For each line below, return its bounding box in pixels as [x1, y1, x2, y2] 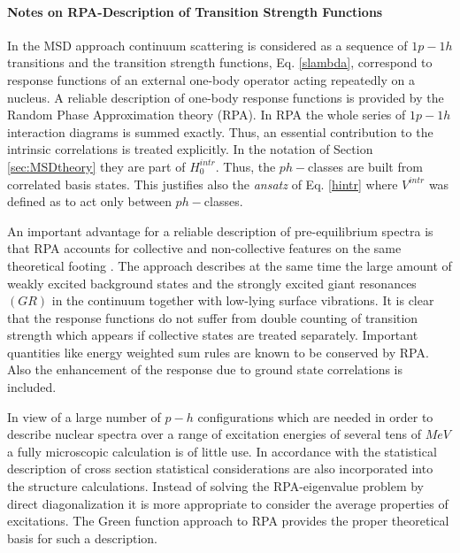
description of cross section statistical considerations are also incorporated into [7, 459, 433, 478]
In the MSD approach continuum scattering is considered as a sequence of [7, 35, 408, 54]
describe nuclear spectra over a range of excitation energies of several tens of [7, 425, 422, 443]
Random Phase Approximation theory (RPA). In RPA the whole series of [7, 105, 406, 124]
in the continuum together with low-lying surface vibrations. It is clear [51, 291, 434, 310]
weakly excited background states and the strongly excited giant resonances [7, 273, 417, 292]
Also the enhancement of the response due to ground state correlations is [7, 360, 403, 379]
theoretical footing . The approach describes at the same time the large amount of [7, 256, 452, 274]
